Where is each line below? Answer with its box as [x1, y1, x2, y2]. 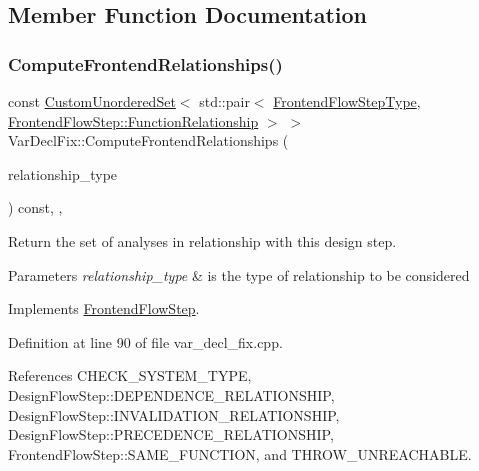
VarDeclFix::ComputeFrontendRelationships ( [8, 130, 289, 151]
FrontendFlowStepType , [273, 91, 421, 111]
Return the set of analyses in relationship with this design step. [8, 230, 397, 251]
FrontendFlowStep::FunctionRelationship [8, 110, 259, 131]
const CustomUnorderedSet [8, 91, 176, 111]
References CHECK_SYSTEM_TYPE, [8, 365, 252, 386]
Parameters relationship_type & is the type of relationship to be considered [8, 264, 470, 285]
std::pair [199, 91, 250, 111]
